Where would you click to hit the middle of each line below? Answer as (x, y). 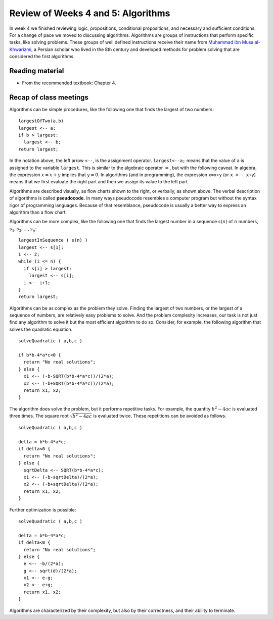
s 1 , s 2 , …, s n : (23, 229)
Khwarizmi (20, 49)
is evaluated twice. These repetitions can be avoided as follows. (160, 416)
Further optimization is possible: (43, 509)
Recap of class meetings (49, 97)
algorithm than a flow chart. (38, 212)
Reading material (37, 71)
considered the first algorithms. (42, 57)
